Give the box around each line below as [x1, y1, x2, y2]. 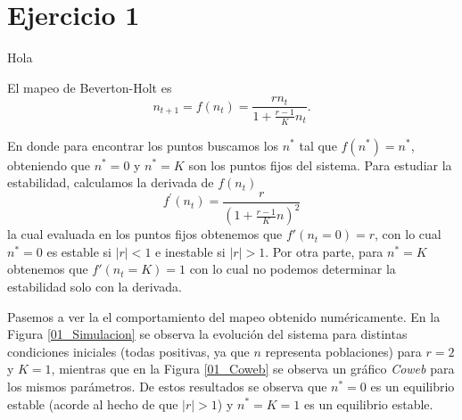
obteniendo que [7, 155, 90, 174]
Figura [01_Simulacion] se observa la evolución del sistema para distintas [7, 325, 408, 343]
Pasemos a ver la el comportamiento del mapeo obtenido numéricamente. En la [7, 307, 441, 325]
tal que [299, 136, 337, 154]
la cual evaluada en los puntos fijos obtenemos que [7, 225, 283, 243]
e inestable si [155, 242, 226, 260]
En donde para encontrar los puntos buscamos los [7, 136, 279, 154]
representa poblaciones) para [265, 342, 422, 360]
